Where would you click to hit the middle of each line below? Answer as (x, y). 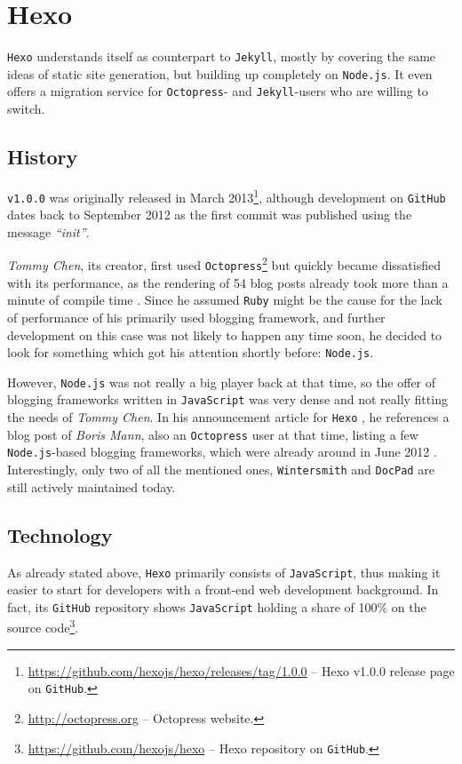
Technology (60, 534)
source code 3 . (43, 626)
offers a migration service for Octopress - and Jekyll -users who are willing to (218, 91)
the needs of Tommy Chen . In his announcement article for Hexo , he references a (228, 417)
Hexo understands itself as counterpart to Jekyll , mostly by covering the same (222, 56)
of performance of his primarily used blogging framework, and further (196, 317)
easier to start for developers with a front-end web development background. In (223, 589)
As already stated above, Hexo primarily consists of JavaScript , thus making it (224, 572)
